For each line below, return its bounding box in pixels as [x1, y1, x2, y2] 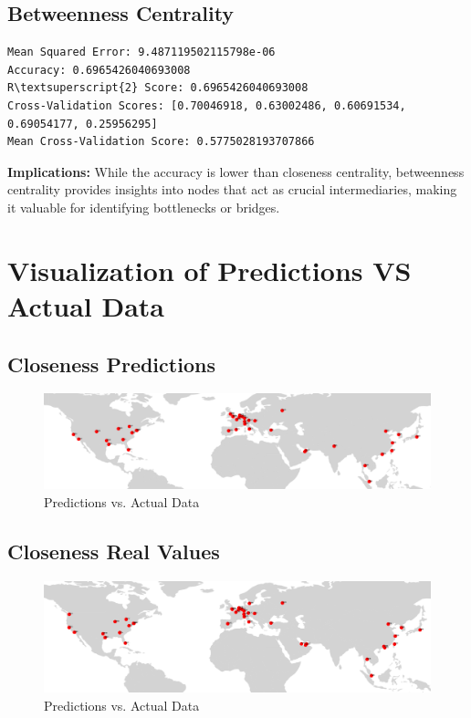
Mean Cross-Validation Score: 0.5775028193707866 [7, 135, 315, 149]
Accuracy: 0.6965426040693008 [7, 63, 191, 77]
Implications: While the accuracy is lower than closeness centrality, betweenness [7, 161, 465, 181]
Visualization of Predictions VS [7, 251, 412, 288]
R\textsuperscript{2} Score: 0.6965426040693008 [7, 81, 309, 95]
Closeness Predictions [7, 349, 215, 378]
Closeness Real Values [7, 537, 220, 566]
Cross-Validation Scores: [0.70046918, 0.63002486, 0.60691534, [7, 99, 406, 112]
